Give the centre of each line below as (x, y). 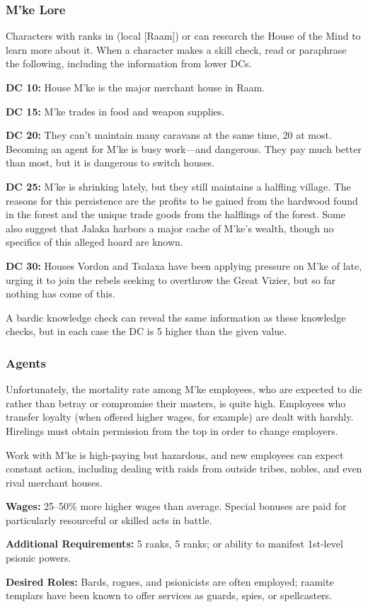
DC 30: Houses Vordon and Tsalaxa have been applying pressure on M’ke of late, (184, 265)
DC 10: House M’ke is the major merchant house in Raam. (136, 87)
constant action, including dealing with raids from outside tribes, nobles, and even (184, 469)
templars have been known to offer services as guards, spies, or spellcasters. (169, 595)
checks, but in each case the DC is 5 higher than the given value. (146, 331)
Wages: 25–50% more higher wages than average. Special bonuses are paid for (176, 506)
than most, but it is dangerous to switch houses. (110, 163)
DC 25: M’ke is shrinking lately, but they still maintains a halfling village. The (178, 186)
